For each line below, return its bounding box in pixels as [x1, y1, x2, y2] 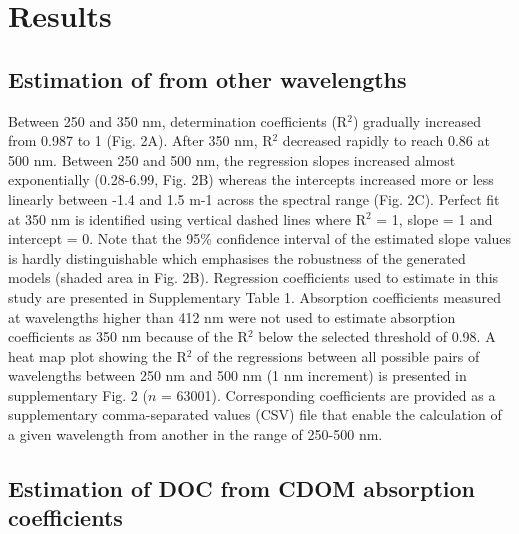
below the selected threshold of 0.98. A [258, 326, 496, 347]
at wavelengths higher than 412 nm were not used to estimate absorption [8, 306, 456, 327]
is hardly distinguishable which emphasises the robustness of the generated [8, 247, 466, 268]
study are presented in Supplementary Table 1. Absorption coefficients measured [8, 286, 501, 307]
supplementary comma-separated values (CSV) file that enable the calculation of [8, 404, 502, 425]
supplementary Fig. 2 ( [8, 384, 148, 405]
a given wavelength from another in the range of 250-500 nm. [8, 424, 383, 445]
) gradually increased [352, 110, 481, 131]
